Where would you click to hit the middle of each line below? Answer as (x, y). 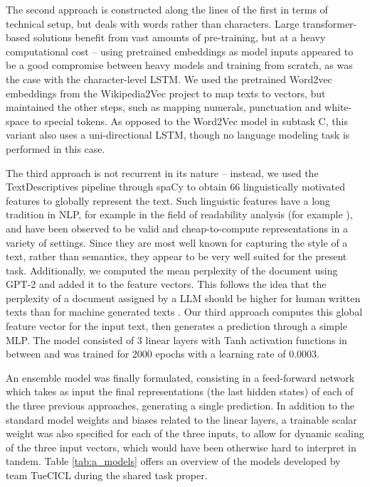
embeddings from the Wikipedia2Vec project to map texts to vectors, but (166, 93)
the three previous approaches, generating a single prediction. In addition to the (180, 406)
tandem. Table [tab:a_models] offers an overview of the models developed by (173, 461)
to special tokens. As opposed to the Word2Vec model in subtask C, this (190, 121)
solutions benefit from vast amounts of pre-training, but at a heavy (179, 37)
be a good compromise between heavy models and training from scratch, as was (179, 65)
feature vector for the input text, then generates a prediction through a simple (176, 326)
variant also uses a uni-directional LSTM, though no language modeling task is (178, 135)
